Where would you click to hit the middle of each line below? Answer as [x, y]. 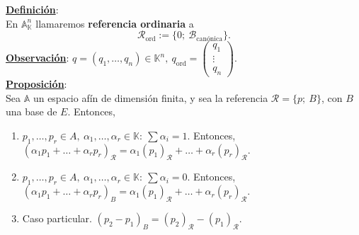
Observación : [38, 58]
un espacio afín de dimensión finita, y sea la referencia [150, 97]
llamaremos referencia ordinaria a [115, 23]
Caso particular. [57, 218]
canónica [210, 39]
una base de [32, 111]
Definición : [32, 9]
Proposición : [36, 83]
